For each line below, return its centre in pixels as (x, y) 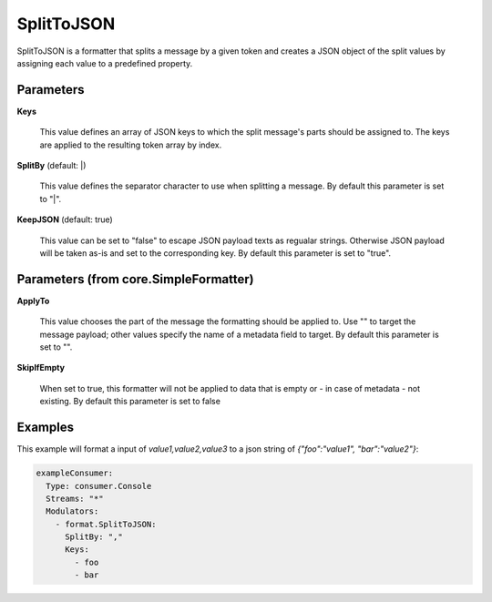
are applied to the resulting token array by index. (131, 145)
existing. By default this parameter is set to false (130, 402)
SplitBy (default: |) (51, 166)
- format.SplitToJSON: (106, 524)
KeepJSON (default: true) (65, 219)
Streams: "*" (75, 498)
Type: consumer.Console (99, 486)
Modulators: (72, 511)
